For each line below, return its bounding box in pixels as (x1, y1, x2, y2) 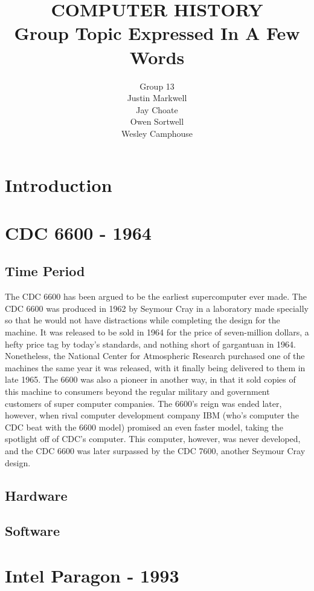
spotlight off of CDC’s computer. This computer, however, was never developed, (5, 432, 301, 445)
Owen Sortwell (130, 115, 184, 128)
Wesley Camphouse (121, 127, 193, 139)
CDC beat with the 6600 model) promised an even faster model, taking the (5, 420, 283, 433)
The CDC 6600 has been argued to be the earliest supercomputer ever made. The (5, 290, 307, 303)
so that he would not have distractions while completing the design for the (5, 314, 280, 326)
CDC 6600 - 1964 (5, 220, 152, 245)
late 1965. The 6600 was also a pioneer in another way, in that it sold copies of (5, 373, 296, 386)
